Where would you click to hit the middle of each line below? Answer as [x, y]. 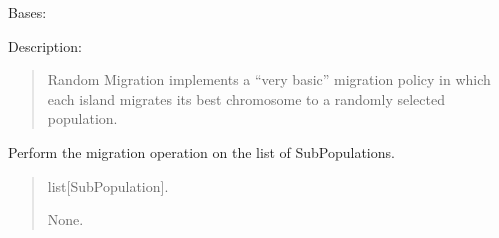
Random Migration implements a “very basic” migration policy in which [269, 79]
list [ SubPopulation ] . [108, 185]
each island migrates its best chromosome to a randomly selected [246, 98]
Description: [45, 45]
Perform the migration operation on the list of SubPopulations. [201, 151]
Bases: [27, 12]
